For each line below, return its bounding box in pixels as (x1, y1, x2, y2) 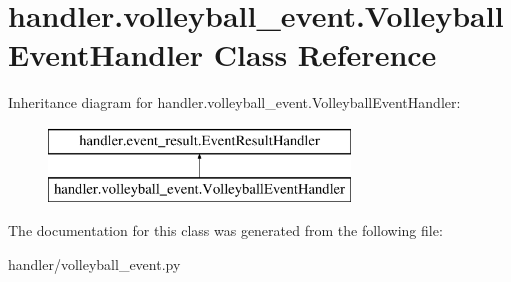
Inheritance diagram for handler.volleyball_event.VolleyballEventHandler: (8, 92, 461, 113)
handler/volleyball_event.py (8, 253, 181, 274)
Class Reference (213, 34, 437, 75)
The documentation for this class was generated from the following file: (8, 220, 443, 241)
